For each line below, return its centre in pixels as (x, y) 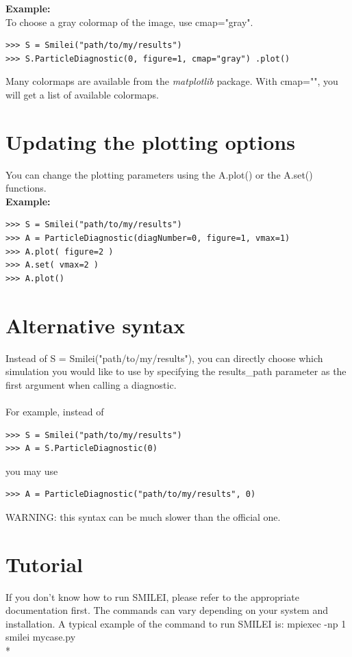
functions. (26, 188)
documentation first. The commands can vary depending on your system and (167, 610)
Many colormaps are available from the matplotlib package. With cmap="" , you (172, 81)
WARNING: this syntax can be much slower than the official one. (143, 516)
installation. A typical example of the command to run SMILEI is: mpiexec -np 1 (176, 623)
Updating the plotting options (150, 141)
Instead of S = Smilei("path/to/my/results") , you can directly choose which (164, 358)
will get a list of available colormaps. (82, 94)
